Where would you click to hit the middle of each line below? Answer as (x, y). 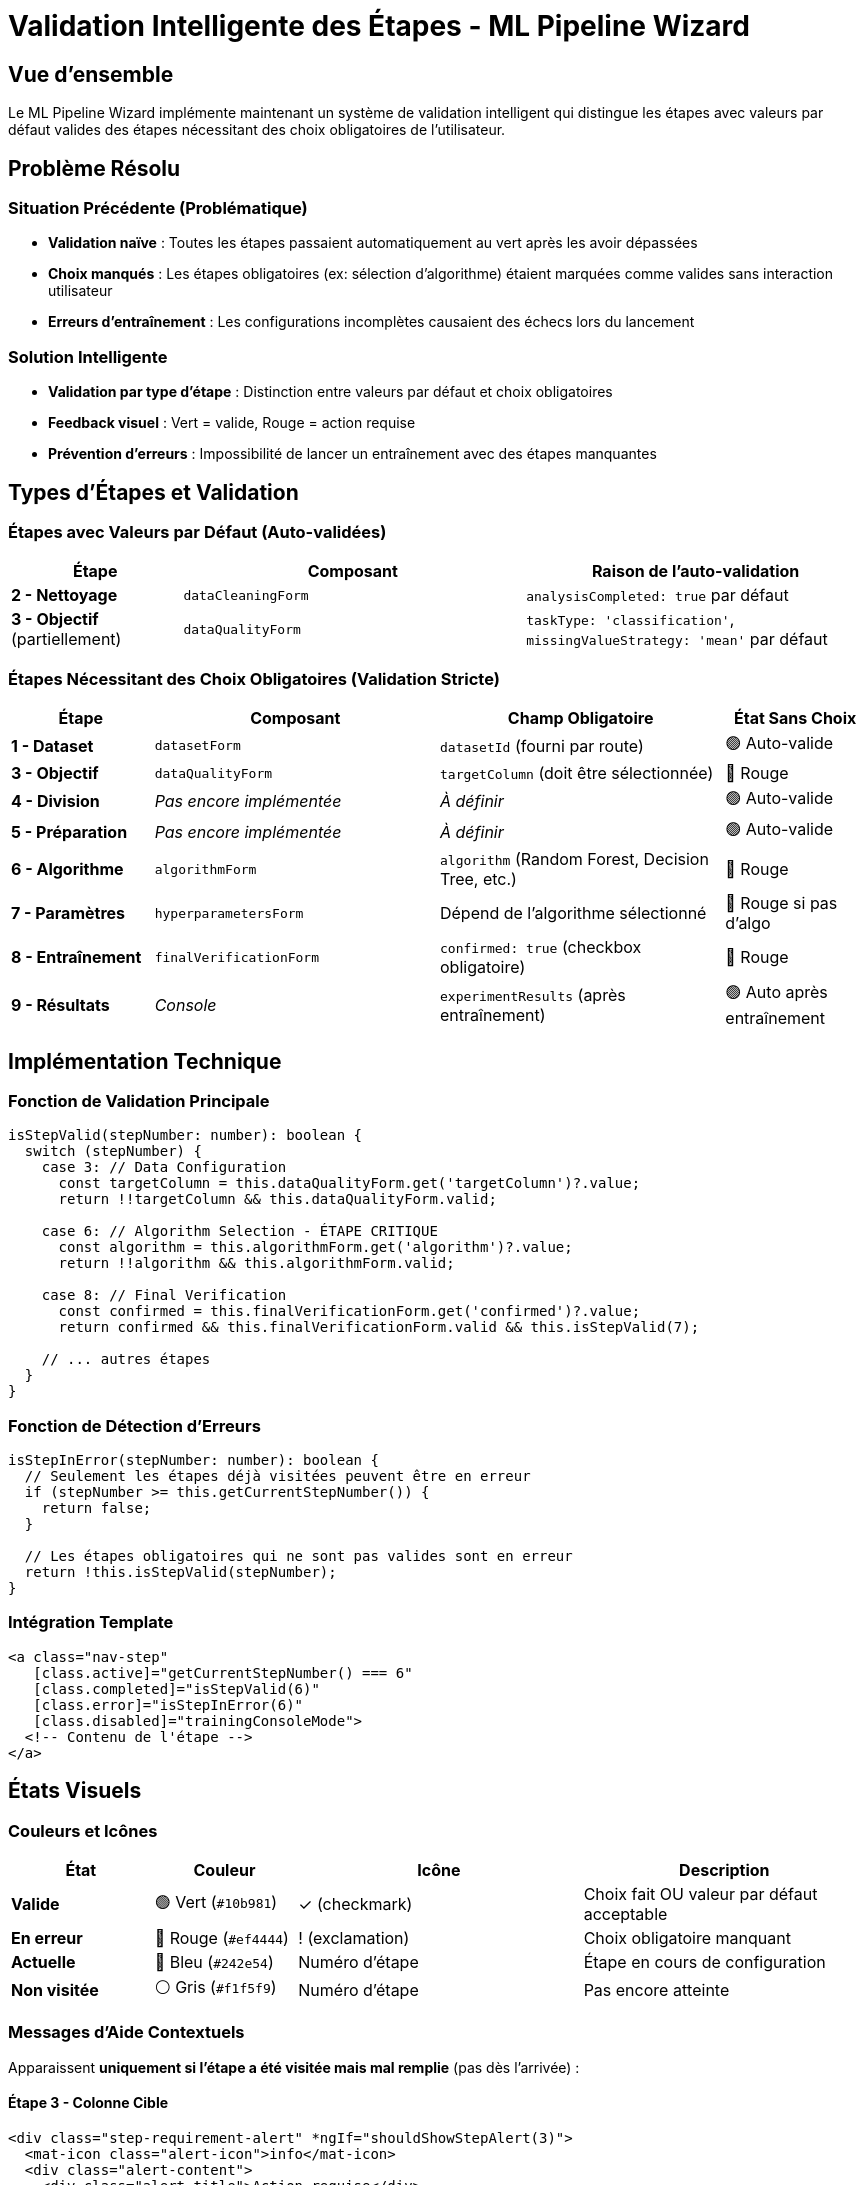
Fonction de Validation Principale (139, 1100)
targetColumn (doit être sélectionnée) (576, 773)
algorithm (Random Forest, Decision (574, 859)
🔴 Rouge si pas (781, 903)
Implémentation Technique (145, 1061)
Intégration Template (91, 1622)
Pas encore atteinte (656, 1989)
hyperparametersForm (229, 913)
